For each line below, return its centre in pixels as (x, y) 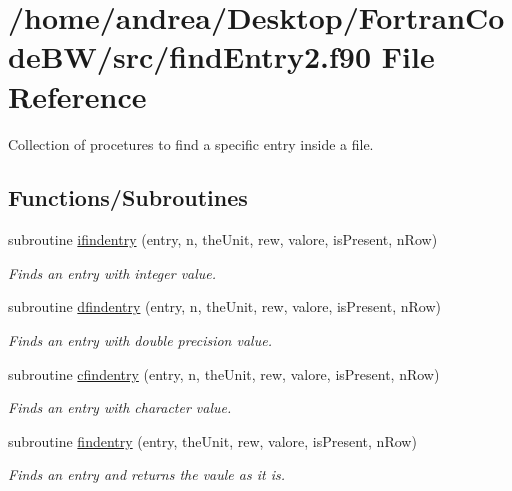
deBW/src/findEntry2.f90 (190, 56)
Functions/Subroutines (128, 197)
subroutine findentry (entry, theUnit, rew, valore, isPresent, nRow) (212, 440)
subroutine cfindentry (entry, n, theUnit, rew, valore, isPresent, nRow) (224, 373)
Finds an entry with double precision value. (140, 340)
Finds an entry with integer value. (112, 272)
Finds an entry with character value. (120, 407)
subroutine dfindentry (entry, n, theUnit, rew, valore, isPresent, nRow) (224, 306)
